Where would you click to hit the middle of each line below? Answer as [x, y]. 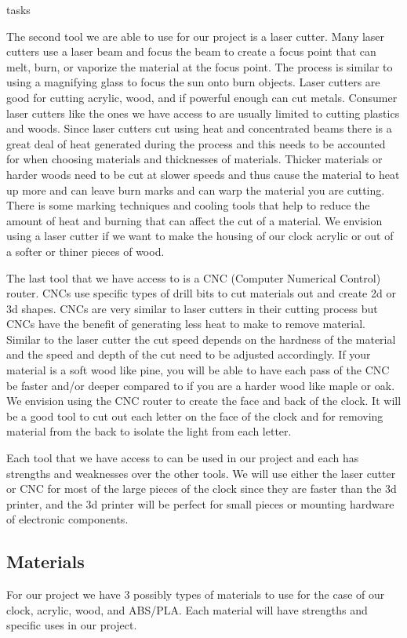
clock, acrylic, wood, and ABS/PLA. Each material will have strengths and [187, 609]
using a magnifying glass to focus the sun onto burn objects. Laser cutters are [193, 82]
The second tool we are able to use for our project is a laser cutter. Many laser [196, 36]
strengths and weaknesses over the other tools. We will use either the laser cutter [201, 473]
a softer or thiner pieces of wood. [85, 251]
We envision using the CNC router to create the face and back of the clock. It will [204, 401]
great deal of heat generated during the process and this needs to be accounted [196, 143]
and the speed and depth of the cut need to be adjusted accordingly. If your [189, 354]
